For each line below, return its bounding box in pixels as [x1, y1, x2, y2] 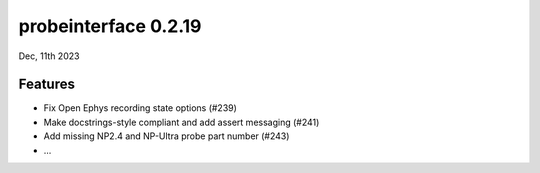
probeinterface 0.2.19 [18, 15, 202, 37]
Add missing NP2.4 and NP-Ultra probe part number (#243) [43, 130, 290, 142]
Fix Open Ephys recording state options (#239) [43, 102, 237, 114]
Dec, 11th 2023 [18, 50, 80, 62]
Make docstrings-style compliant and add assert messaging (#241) [43, 116, 320, 128]
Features [18, 76, 75, 93]
